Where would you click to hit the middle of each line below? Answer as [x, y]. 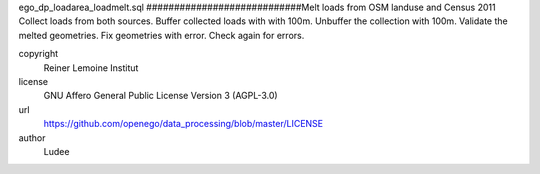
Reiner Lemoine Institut [91, 67]
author [32, 137]
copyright [38, 54]
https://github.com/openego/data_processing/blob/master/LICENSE [183, 124]
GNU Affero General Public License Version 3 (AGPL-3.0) [161, 96]
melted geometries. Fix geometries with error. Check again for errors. [161, 35]
